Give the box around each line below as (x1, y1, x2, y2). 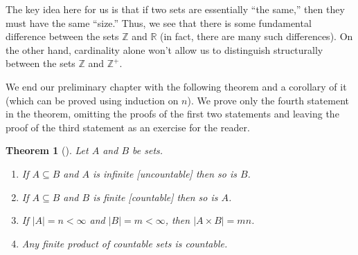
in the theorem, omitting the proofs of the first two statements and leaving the (6, 106, 339, 121)
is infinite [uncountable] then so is (93, 166, 237, 180)
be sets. (132, 143, 163, 158)
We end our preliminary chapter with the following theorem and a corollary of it (6, 79, 347, 93)
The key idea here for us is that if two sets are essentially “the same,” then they (6, 2, 345, 16)
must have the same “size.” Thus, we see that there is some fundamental (6, 15, 312, 30)
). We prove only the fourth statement (187, 93, 349, 107)
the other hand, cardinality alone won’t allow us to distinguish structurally (6, 42, 323, 57)
